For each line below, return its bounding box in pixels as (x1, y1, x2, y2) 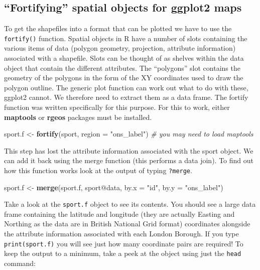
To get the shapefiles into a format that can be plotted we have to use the (4, 23, 232, 34)
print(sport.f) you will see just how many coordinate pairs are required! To (4, 238, 243, 248)
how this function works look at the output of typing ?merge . (4, 165, 192, 175)
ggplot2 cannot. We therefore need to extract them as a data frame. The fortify (4, 92, 248, 102)
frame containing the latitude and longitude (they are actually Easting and (4, 208, 235, 219)
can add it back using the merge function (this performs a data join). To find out (4, 155, 253, 166)
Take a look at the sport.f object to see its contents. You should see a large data (4, 199, 256, 209)
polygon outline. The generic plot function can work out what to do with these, (4, 82, 248, 92)
